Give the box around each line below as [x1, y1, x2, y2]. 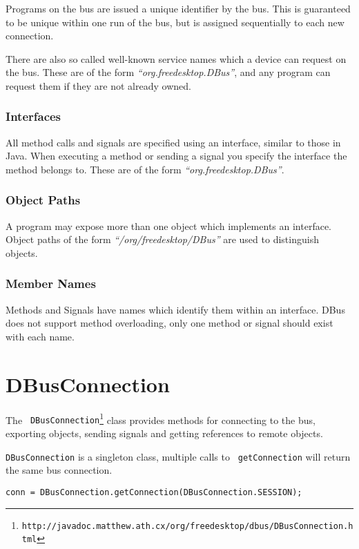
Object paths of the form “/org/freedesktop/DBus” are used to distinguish [6, 232, 319, 247]
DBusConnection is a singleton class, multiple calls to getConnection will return [6, 449, 351, 463]
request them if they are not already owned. [6, 78, 191, 93]
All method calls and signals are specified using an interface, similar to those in [6, 135, 341, 149]
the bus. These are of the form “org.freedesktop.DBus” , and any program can [6, 65, 331, 79]
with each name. [6, 329, 75, 343]
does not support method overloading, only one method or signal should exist [6, 316, 333, 330]
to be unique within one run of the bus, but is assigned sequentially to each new [6, 15, 345, 29]
